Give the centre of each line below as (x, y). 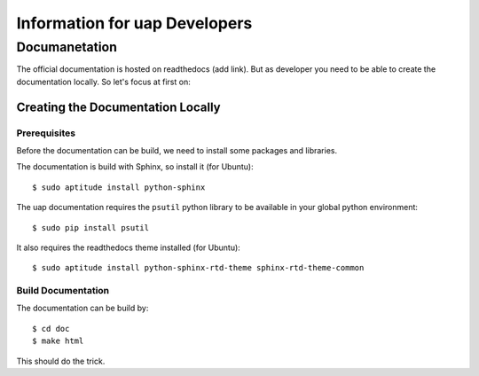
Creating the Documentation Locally (118, 107)
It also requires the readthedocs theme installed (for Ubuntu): (129, 247)
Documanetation (67, 47)
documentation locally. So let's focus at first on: (103, 82)
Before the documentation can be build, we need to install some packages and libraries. (177, 150)
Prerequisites (46, 133)
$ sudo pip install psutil (91, 227)
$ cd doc (51, 329)
